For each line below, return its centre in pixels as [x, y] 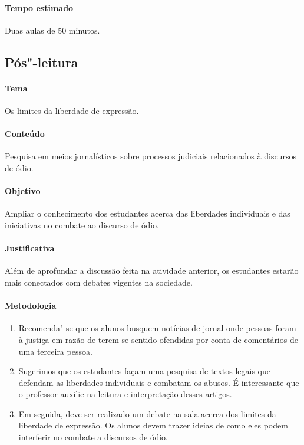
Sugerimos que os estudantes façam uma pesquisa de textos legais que [145, 371]
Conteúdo [25, 134]
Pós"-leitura [42, 62]
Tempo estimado [39, 7]
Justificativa [30, 248]
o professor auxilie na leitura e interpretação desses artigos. [125, 394]
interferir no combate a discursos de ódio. [93, 437]
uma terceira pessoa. [55, 351]
